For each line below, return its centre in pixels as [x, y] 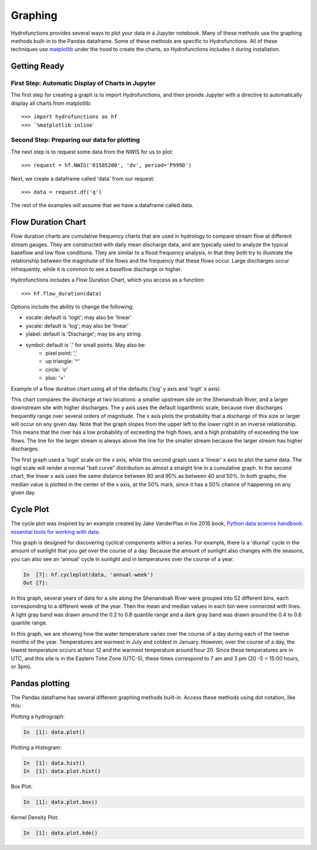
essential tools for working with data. [55, 532]
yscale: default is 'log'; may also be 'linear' [77, 326]
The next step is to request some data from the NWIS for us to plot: [92, 152]
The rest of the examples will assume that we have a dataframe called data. [102, 205]
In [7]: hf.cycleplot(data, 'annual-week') [88, 575]
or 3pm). [21, 667]
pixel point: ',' [61, 353]
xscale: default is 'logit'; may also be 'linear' [79, 317]
